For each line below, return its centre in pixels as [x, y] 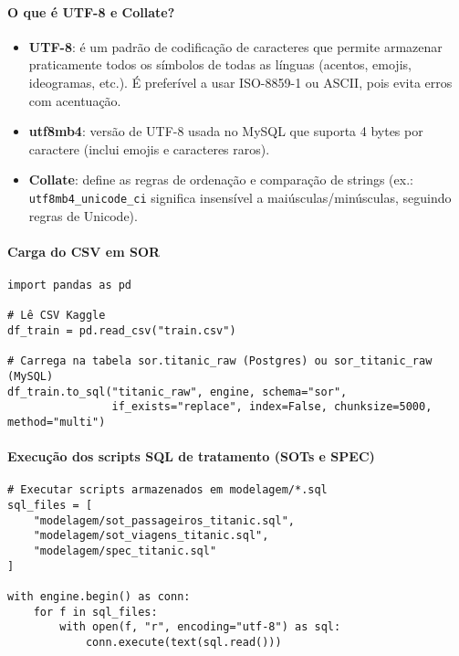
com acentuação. [75, 100]
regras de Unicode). [83, 215]
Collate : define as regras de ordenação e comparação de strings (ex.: [221, 180]
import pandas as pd [70, 285]
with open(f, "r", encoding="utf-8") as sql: [200, 627]
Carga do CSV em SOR [84, 251]
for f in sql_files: [95, 612]
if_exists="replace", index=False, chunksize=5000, [272, 407]
